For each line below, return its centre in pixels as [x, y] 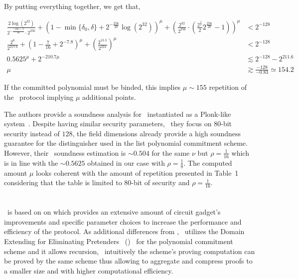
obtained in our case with [126, 162]
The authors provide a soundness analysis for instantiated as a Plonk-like [118, 114]
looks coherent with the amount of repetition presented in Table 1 [137, 172]
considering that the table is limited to [63, 182]
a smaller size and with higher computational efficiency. [89, 270]
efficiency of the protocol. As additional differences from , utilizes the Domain [124, 231]
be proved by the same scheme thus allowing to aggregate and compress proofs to [128, 261]
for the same [171, 152]
